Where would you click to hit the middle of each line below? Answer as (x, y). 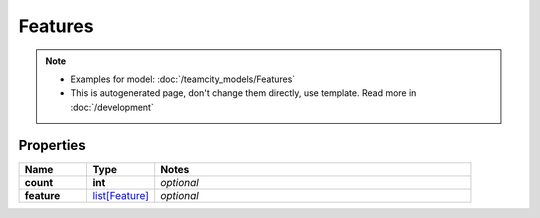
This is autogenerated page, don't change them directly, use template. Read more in (243, 93)
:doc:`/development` (112, 107)
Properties (52, 145)
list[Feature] (121, 195)
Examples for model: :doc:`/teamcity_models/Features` (183, 79)
